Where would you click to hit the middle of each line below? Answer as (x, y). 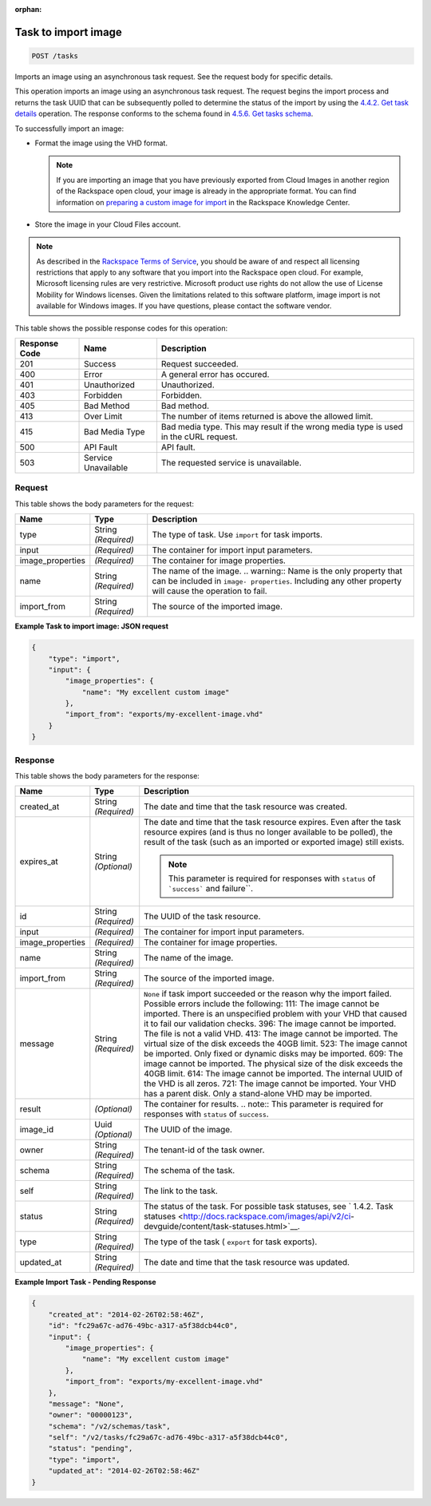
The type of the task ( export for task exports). (231, 1242)
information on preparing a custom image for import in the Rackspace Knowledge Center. (203, 202)
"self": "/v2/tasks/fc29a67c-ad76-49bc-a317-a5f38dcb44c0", (168, 1438)
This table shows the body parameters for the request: (105, 504)
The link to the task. (181, 1191)
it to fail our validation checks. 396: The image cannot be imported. (270, 1024)
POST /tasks (55, 56)
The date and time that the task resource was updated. (247, 1262)
